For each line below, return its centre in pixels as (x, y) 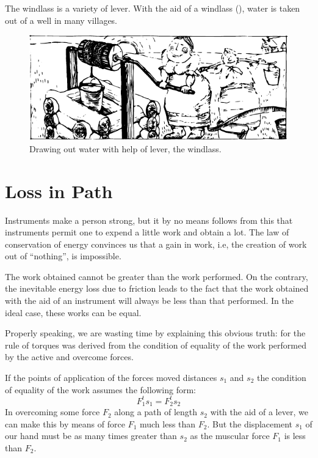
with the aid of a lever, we (259, 412)
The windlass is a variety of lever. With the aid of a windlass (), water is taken (153, 8)
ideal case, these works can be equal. (73, 312)
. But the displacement (250, 423)
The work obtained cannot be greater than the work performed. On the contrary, (157, 276)
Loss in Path (59, 190)
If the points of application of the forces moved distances (111, 378)
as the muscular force (230, 436)
